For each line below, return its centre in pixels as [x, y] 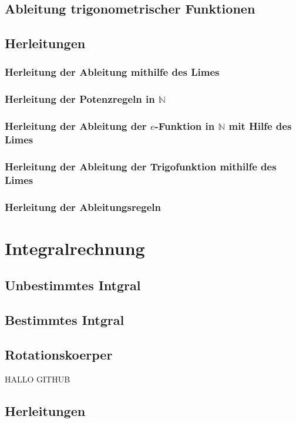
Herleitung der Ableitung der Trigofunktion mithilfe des [141, 166]
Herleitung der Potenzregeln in [80, 99]
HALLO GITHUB [38, 379]
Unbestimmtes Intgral [73, 285]
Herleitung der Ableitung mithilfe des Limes [112, 72]
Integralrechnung [75, 248]
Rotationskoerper [59, 354]
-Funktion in [185, 126]
